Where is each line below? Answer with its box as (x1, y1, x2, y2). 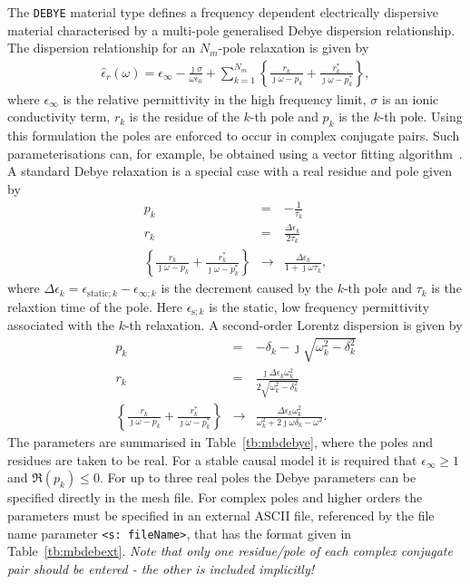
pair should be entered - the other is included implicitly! (7, 559, 315, 578)
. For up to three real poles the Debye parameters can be (99, 468, 416, 487)
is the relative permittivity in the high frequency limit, (63, 89, 367, 108)
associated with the (7, 316, 114, 335)
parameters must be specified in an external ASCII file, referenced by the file (7, 505, 435, 524)
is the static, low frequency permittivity (209, 297, 430, 316)
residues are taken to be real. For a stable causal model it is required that (7, 450, 417, 469)
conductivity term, (7, 107, 111, 126)
